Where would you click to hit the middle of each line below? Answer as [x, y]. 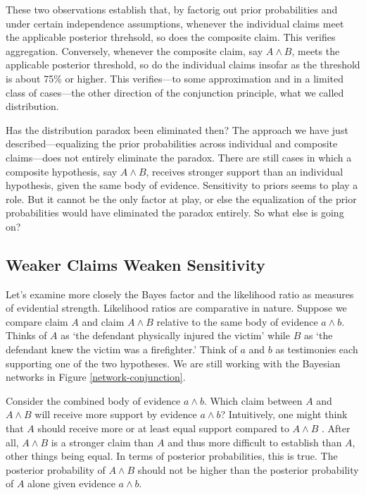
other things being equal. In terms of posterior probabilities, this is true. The [172, 456]
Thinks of [26, 335]
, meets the [316, 50]
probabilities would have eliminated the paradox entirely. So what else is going [175, 213]
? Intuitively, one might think [284, 414]
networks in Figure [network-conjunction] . [96, 377]
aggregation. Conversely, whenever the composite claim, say [134, 50]
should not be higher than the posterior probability [248, 469]
